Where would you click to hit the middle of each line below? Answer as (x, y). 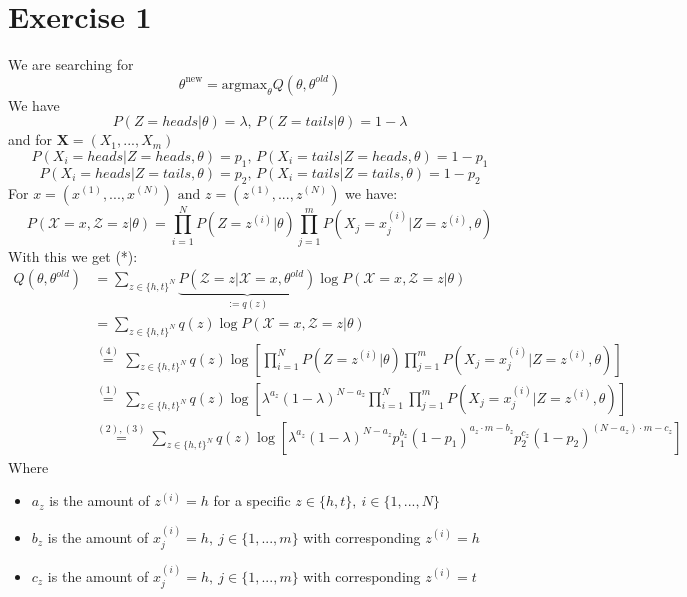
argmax (244, 84)
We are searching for (71, 64)
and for (30, 139)
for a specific (252, 500)
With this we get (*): (73, 255)
